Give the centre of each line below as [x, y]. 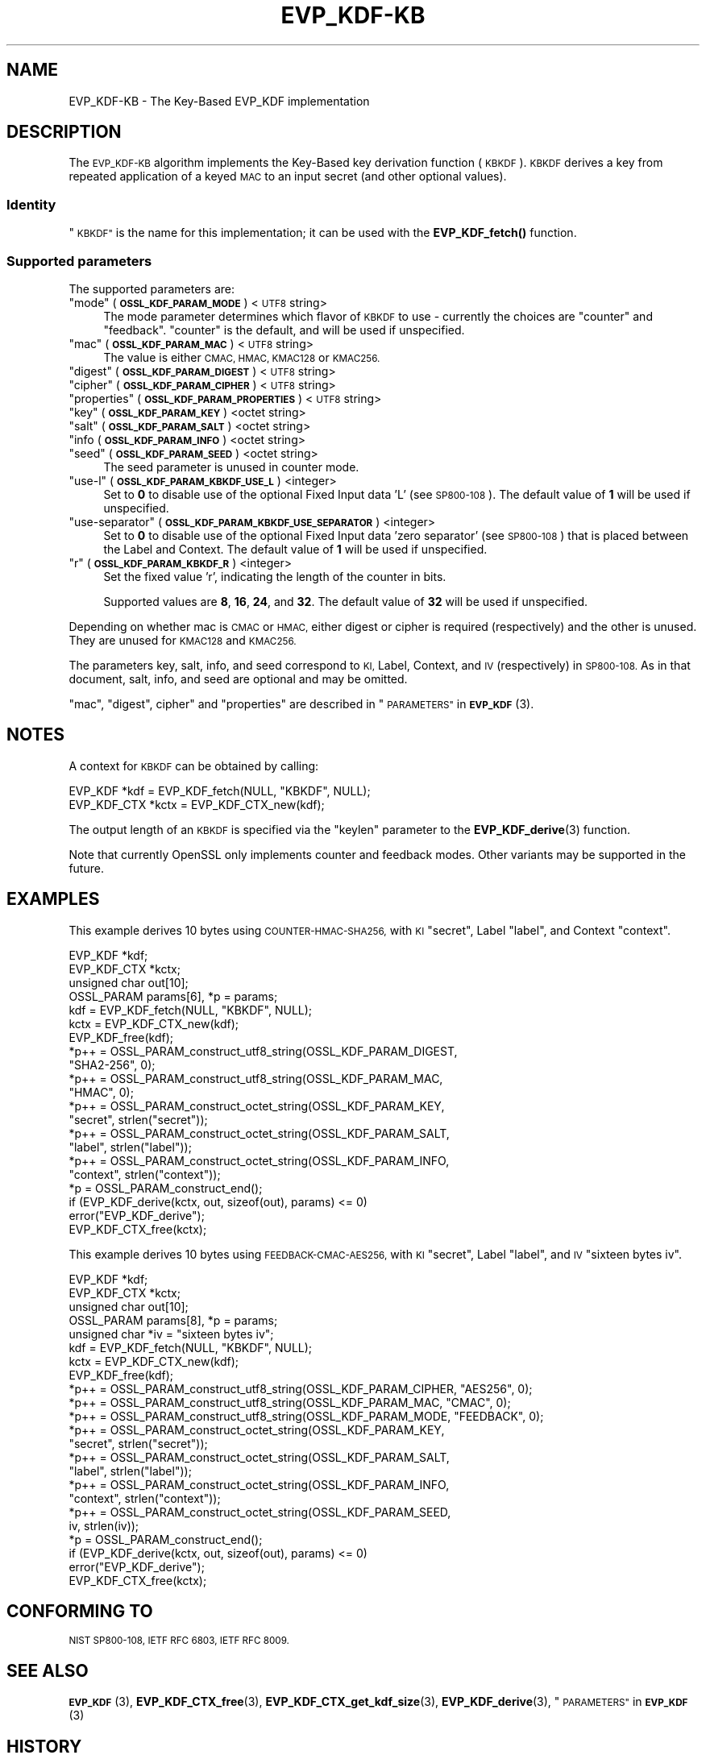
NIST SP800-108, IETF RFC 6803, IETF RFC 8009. [179, 1641]
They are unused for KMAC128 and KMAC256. [183, 640]
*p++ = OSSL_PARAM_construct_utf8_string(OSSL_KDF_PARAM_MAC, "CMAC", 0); [290, 1402]
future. [86, 868]
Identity [31, 204]
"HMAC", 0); [101, 1092]
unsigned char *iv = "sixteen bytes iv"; [171, 1334]
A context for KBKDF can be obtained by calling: [194, 765]
